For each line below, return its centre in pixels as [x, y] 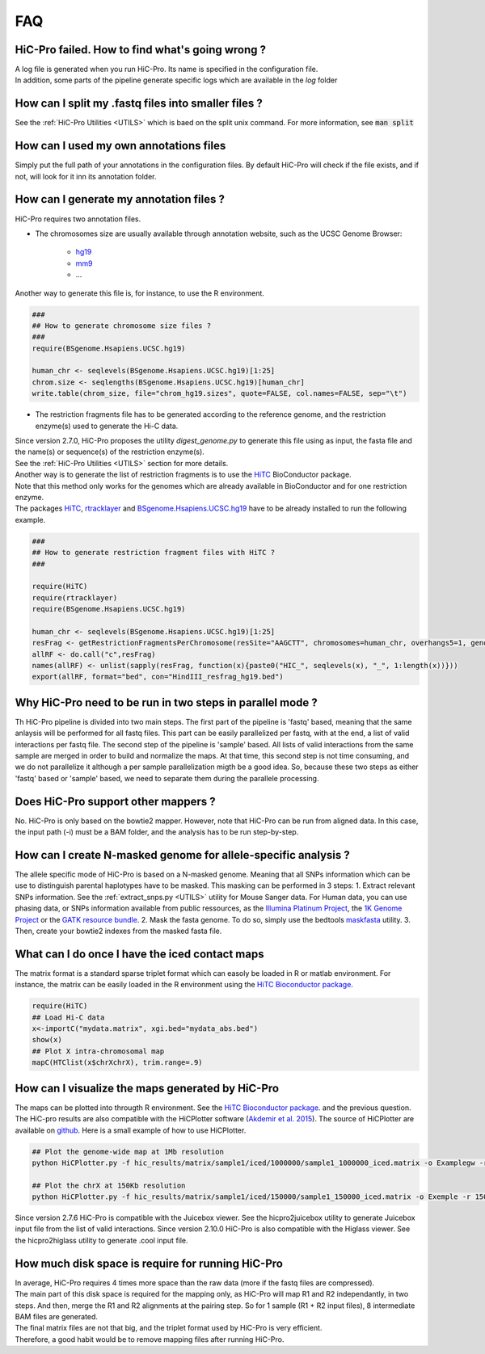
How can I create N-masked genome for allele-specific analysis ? [183, 855]
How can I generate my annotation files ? [120, 199]
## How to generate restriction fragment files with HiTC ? [154, 553]
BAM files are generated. [57, 1316]
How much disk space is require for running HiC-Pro [149, 1263]
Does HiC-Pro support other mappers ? [115, 801]
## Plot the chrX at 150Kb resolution [109, 1185]
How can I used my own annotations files [120, 146]
